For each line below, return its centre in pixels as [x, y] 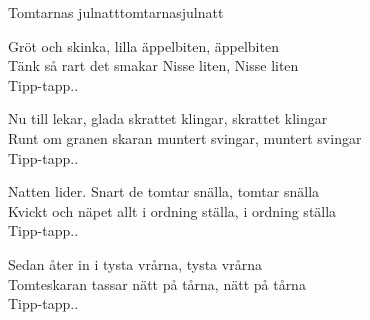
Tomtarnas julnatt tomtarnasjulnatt [116, 12]
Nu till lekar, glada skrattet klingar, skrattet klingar [168, 118]
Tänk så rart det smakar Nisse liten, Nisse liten [153, 65]
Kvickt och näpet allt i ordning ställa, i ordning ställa [172, 210]
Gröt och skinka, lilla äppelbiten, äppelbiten [143, 45]
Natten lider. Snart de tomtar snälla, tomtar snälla [164, 191]
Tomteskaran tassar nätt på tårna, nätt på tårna [157, 283]
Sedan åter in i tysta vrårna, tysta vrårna [135, 263]
